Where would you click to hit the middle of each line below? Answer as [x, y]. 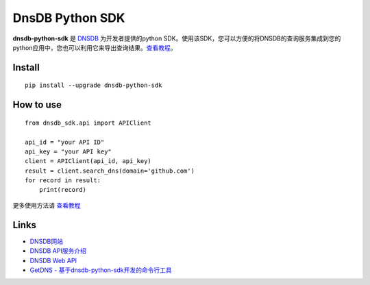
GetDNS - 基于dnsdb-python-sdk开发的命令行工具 [101, 270]
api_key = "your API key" [69, 151]
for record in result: [63, 181]
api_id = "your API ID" [65, 142]
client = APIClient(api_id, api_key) [88, 161]
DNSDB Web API [53, 260]
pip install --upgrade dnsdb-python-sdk [94, 85]
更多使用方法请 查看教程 [47, 205]
